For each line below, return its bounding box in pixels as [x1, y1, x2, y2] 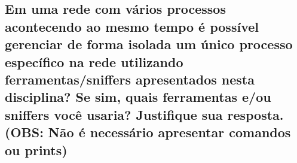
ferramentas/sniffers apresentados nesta [5, 70, 255, 88]
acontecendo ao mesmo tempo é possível [5, 17, 259, 35]
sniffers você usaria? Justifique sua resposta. [5, 105, 284, 123]
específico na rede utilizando [5, 52, 183, 71]
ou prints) [5, 140, 68, 159]
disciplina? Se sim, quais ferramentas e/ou [5, 87, 271, 106]
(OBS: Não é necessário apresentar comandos [5, 123, 291, 141]
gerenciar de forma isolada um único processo [5, 35, 293, 53]
